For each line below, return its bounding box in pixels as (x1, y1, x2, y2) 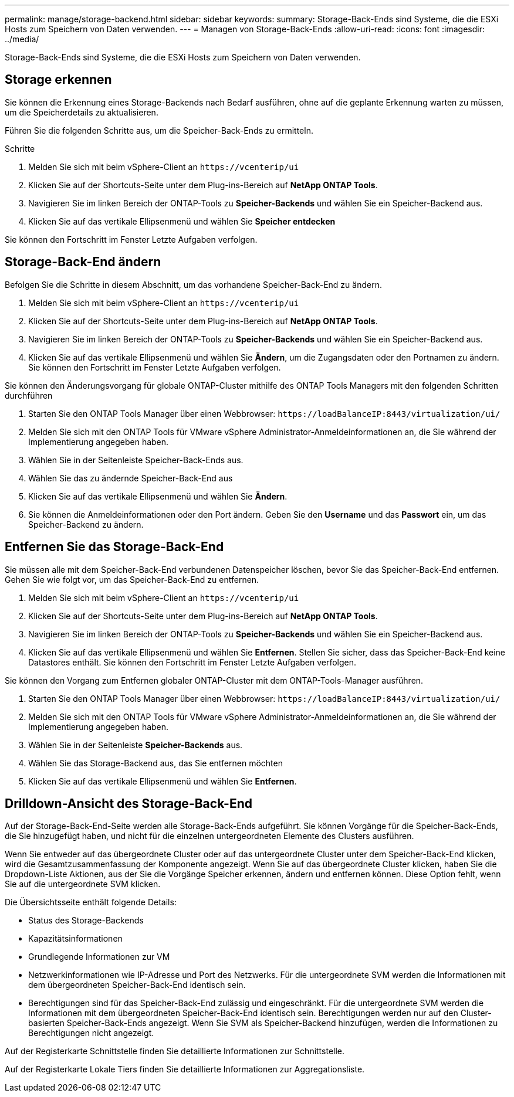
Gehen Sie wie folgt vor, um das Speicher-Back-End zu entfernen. (5, 574, 259, 585)
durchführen (5, 390, 53, 400)
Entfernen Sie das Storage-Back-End (5, 539, 224, 555)
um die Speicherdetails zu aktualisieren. (5, 107, 158, 117)
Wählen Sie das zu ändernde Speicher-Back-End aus (28, 473, 233, 483)
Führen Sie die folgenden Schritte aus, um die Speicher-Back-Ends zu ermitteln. (5, 125, 313, 135)
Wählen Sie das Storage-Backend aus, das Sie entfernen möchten (28, 758, 283, 768)
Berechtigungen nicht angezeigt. (28, 1028, 154, 1038)
